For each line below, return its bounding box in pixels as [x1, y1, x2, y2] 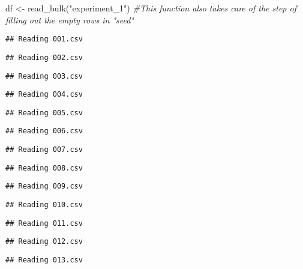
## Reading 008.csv [5, 163, 83, 172]
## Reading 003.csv [5, 71, 83, 80]
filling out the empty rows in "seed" [5, 13, 134, 26]
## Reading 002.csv [5, 53, 83, 62]
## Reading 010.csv [5, 201, 83, 210]
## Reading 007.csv [5, 145, 83, 154]
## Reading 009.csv [5, 182, 83, 191]
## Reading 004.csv [5, 90, 83, 99]
